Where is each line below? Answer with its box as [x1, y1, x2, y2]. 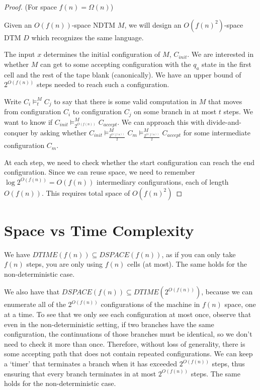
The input [4, 49, 35, 59]
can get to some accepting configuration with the [40, 58, 191, 69]
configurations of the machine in [101, 299, 200, 309]
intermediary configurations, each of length [97, 176, 229, 187]
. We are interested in [187, 49, 254, 59]
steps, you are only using [26, 259, 103, 269]
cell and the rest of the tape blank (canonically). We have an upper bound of [4, 69, 241, 80]
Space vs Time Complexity [4, 219, 194, 240]
